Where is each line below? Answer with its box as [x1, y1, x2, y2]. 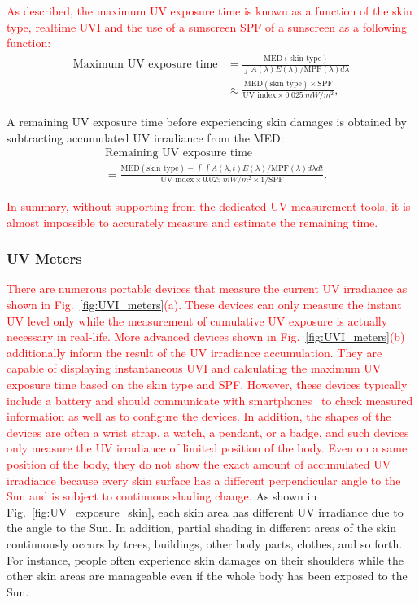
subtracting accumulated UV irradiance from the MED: [7, 129, 284, 146]
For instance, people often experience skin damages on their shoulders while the [7, 551, 404, 568]
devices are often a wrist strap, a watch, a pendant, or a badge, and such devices [7, 423, 409, 440]
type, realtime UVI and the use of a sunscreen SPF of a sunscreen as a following [7, 18, 408, 35]
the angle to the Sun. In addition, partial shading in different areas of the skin [7, 519, 397, 536]
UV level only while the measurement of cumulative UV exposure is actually [7, 312, 388, 329]
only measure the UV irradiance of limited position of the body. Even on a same [7, 439, 408, 457]
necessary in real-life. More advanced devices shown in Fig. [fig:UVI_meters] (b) [7, 328, 405, 345]
